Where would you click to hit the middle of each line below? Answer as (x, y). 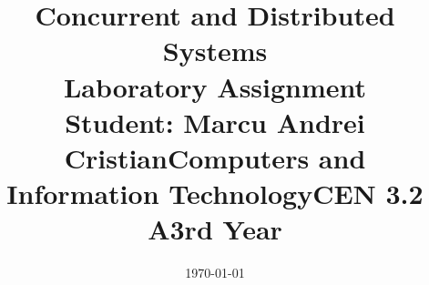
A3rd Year (215, 229)
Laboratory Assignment (215, 86)
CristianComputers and (215, 157)
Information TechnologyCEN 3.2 (215, 193)
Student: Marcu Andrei (215, 122)
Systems (215, 51)
